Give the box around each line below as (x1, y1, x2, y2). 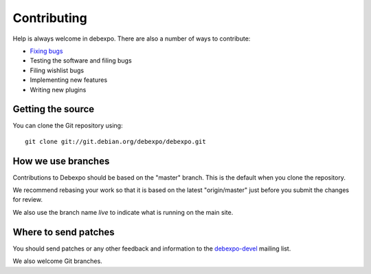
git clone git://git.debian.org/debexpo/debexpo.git (25, 138, 206, 145)
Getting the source (12, 103, 95, 115)
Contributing (12, 10, 87, 25)
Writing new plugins (30, 85, 87, 94)
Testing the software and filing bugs (30, 56, 132, 65)
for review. (12, 196, 43, 204)
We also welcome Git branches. (12, 257, 102, 265)
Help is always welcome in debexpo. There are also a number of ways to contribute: (12, 34, 251, 43)
